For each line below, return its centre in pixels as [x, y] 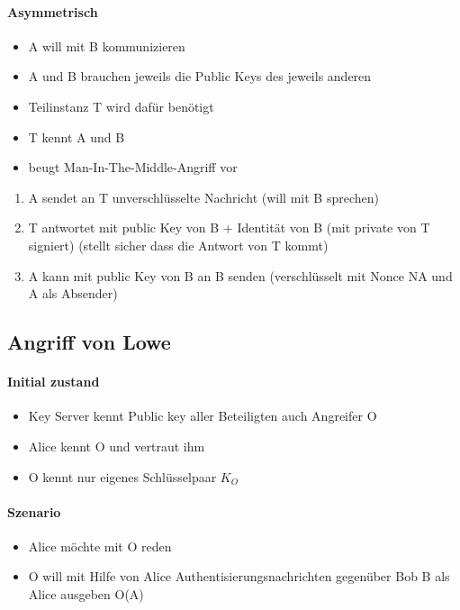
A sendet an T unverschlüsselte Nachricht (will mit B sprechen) [203, 197]
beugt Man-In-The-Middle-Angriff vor [133, 167]
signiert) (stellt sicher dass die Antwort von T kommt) [178, 245]
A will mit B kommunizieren [107, 46]
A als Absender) [73, 293]
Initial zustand [54, 382]
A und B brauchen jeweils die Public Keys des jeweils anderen [200, 76]
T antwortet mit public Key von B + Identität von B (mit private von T [229, 228]
